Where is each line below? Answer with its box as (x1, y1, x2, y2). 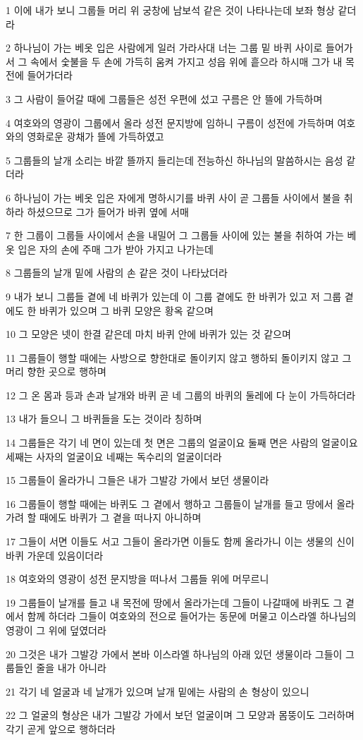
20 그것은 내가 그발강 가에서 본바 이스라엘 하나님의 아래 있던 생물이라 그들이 (6, 646, 343, 661)
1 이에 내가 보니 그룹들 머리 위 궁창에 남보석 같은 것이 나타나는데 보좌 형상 (6, 3, 335, 17)
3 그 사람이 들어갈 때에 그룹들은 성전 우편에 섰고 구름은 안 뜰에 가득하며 (6, 91, 323, 106)
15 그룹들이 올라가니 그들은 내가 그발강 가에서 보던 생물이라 (6, 473, 269, 487)
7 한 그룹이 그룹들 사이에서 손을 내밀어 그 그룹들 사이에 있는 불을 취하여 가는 (6, 228, 344, 243)
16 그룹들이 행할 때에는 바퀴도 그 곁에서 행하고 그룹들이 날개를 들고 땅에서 (6, 496, 333, 511)
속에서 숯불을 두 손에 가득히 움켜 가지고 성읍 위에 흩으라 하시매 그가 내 (30, 54, 343, 68)
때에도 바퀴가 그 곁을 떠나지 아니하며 (39, 510, 202, 525)
